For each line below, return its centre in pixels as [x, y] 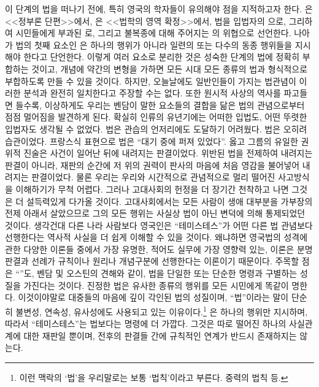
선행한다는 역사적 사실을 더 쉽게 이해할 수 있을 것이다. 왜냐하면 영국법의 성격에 [156, 237]
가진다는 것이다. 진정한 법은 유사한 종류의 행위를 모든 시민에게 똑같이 [156, 285]
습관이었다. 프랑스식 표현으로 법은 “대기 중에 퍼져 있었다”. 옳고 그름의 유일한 [152, 141]
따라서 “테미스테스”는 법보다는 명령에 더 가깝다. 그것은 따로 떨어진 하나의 [146, 324]
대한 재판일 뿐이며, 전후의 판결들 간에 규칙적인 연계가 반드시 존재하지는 [160, 335]
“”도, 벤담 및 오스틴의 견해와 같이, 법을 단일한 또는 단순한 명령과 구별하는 [156, 273]
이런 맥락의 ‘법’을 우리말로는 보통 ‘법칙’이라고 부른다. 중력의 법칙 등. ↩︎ [154, 377]
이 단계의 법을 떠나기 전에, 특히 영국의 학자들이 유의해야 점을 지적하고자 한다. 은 [159, 9]
